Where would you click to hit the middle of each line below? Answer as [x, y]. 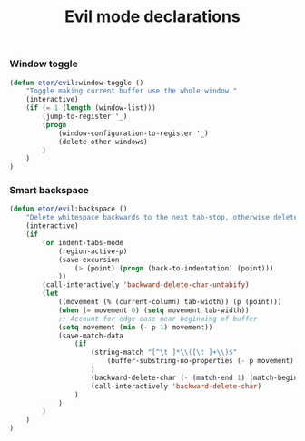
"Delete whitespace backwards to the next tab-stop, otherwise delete [162, 218]
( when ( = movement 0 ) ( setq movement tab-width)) [153, 310]
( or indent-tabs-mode [83, 242]
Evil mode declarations [152, 17]
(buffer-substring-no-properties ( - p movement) [201, 361]
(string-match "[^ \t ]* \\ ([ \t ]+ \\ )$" [164, 353]
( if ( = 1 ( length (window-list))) [91, 108]
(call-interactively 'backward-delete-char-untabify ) [146, 285]
